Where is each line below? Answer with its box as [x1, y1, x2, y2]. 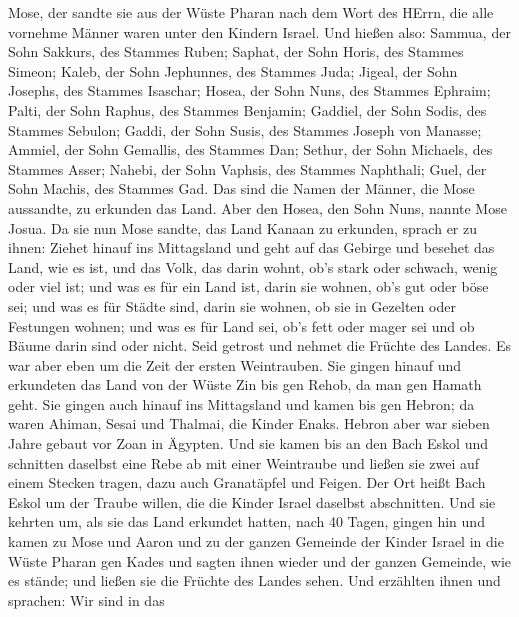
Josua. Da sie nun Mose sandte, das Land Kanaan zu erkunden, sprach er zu [8, 217, 477, 238]
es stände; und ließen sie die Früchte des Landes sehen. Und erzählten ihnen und [8, 570, 501, 591]
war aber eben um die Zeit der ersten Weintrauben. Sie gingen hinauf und [8, 354, 461, 375]
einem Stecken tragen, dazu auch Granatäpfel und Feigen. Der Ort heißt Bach [8, 472, 486, 493]
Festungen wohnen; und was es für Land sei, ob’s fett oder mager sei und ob [8, 315, 475, 336]
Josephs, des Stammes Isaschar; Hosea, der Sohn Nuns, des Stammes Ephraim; [8, 80, 491, 101]
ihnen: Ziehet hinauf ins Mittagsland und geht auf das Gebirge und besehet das [8, 237, 495, 258]
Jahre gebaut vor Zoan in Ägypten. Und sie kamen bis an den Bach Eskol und [8, 433, 489, 454]
